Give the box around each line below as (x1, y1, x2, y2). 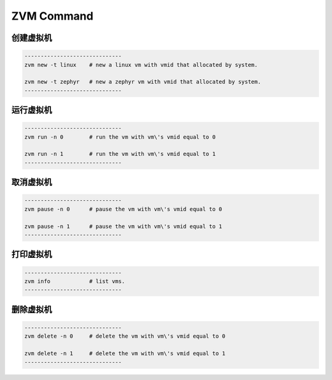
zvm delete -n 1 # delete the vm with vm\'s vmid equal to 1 (24, 350, 226, 357)
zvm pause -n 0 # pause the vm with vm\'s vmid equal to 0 (24, 206, 223, 212)
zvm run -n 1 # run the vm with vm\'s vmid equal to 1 (24, 150, 216, 158)
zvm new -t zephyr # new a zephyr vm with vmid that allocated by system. (24, 79, 261, 85)
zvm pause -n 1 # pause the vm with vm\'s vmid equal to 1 (24, 223, 223, 230)
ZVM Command (11, 9, 93, 23)
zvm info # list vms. (24, 278, 125, 285)
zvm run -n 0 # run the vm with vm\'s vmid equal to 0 (24, 133, 216, 141)
